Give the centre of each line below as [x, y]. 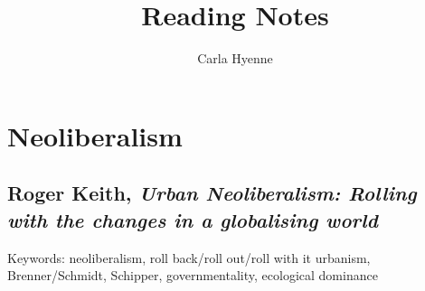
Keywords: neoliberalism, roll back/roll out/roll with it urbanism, [189, 257]
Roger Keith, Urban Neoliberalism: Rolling [212, 193]
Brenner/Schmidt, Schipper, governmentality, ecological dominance [193, 275]
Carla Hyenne [235, 58]
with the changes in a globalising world [193, 219]
